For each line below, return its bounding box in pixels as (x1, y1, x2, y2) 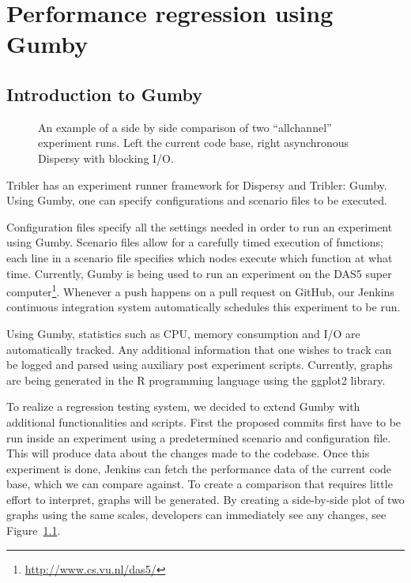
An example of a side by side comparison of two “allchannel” (38, 118, 332, 135)
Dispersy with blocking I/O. (38, 149, 174, 166)
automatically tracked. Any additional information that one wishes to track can (6, 340, 392, 357)
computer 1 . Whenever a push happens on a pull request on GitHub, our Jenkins (6, 281, 394, 299)
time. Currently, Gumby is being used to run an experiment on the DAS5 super (6, 265, 392, 281)
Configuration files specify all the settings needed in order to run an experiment (6, 218, 393, 235)
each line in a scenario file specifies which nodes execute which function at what (6, 249, 393, 265)
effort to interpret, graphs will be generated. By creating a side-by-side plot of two (6, 491, 405, 507)
